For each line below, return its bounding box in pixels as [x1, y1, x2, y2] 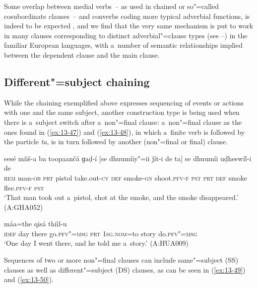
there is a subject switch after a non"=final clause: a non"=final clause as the [4, 116, 242, 127]
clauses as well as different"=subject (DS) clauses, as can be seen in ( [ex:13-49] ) [4, 264, 246, 275]
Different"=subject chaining [4, 74, 150, 89]
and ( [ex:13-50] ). [4, 274, 54, 285]
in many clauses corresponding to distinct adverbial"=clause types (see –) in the [4, 30, 248, 40]
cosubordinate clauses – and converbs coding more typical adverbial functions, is [4, 10, 250, 21]
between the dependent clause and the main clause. [4, 49, 160, 60]
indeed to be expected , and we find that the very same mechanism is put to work [4, 20, 253, 31]
